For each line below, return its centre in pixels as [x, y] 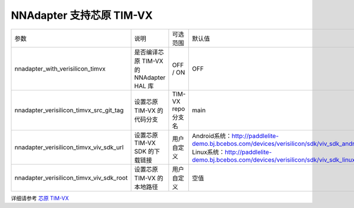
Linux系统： [209, 152]
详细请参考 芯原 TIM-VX [40, 198]
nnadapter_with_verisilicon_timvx [60, 69]
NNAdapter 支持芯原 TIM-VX [82, 15]
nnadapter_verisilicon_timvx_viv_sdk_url [69, 147]
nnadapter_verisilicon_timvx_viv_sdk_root [71, 177]
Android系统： [212, 136]
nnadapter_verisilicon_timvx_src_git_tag [69, 110]
